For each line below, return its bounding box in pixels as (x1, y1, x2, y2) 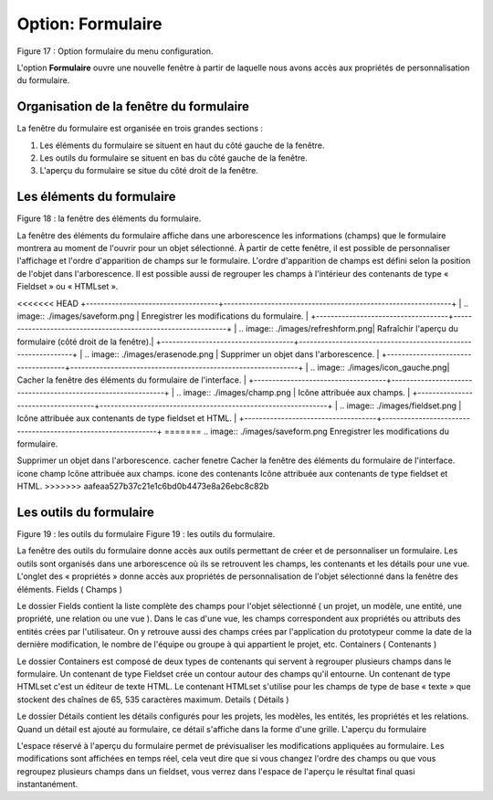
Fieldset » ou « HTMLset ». (16, 281, 119, 292)
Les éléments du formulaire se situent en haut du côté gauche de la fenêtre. (39, 140, 325, 151)
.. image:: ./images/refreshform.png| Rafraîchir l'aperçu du (238, 323, 458, 334)
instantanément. (16, 779, 79, 790)
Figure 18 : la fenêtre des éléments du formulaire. (16, 213, 202, 224)
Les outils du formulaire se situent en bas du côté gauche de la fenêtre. (39, 153, 308, 163)
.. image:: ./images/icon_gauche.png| (310, 362, 450, 373)
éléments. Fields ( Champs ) (16, 584, 123, 595)
